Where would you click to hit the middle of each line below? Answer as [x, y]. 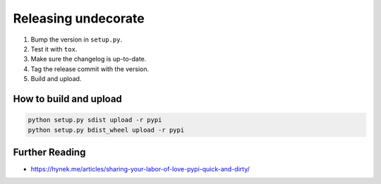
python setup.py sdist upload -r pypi [95, 120]
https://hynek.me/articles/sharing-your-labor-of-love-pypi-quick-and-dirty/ [140, 169]
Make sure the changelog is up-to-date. [89, 59]
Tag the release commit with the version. [90, 69]
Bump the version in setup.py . [77, 39]
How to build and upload [68, 99]
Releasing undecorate [79, 18]
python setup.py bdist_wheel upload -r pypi [106, 130]
